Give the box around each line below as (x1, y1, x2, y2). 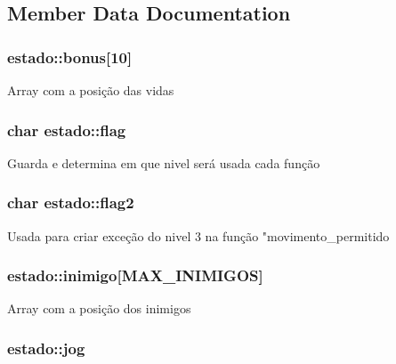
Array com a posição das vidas (7, 81, 174, 99)
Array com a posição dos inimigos (7, 299, 191, 318)
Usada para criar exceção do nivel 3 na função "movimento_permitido (7, 226, 390, 245)
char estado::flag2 (7, 191, 134, 214)
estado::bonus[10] (7, 45, 133, 68)
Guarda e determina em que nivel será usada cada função (7, 153, 320, 172)
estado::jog (7, 336, 85, 359)
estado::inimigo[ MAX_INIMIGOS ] (7, 264, 263, 287)
